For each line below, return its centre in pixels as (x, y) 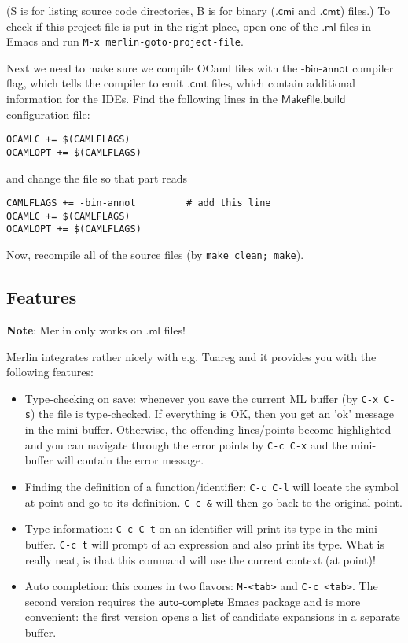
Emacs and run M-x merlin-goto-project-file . (125, 41)
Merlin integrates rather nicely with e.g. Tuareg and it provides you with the (191, 356)
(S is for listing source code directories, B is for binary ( (141, 10)
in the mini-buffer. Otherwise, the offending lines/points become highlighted (208, 429)
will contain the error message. (130, 460)
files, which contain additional (283, 83)
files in (355, 26)
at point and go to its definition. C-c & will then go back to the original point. (213, 502)
